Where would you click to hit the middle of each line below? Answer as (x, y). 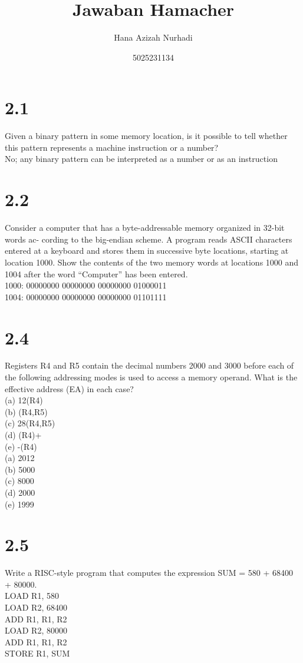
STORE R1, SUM (37, 653)
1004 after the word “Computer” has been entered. (96, 274)
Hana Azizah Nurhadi (153, 37)
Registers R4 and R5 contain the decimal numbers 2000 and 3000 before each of (149, 365)
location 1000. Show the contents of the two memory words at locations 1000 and (152, 262)
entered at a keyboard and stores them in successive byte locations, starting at (147, 251)
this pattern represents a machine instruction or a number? (112, 147)
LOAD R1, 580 (32, 596)
